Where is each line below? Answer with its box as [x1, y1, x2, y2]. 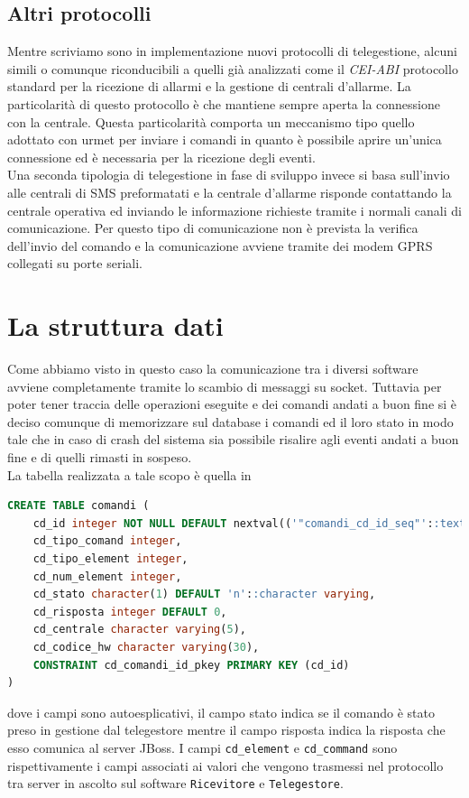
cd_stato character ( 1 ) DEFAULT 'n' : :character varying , [32, 588, 376, 601]
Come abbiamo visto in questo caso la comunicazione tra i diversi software [7, 359, 418, 378]
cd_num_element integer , [32, 570, 182, 583]
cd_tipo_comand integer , [32, 534, 182, 548]
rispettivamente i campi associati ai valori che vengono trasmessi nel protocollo [7, 756, 444, 775]
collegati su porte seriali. [7, 254, 143, 273]
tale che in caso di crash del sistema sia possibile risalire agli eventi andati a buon [7, 430, 459, 449]
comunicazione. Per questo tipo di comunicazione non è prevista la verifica [7, 218, 418, 237]
